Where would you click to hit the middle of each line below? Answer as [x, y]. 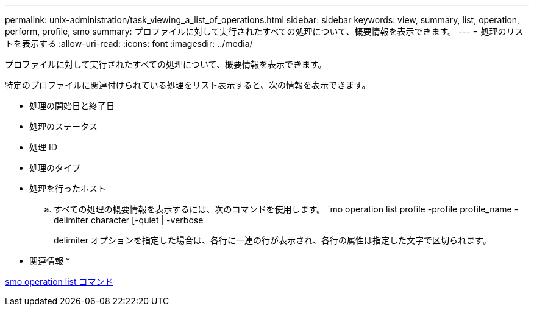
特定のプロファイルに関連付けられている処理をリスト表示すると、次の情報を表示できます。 [188, 85]
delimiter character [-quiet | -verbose [129, 220]
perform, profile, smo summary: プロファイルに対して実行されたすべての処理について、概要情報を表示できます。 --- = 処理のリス [264, 31]
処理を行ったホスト [68, 188]
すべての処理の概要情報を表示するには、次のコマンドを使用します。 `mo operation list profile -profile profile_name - [286, 209]
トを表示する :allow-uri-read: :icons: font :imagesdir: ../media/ [129, 44]
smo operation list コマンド [59, 281]
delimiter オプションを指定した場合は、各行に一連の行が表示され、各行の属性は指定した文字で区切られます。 [272, 240]
